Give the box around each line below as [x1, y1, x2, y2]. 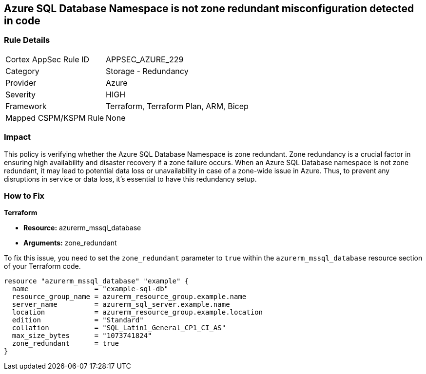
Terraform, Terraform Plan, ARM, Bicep [106, 101, 249, 111]
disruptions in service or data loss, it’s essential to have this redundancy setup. [4, 174, 257, 183]
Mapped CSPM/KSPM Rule [5, 112, 104, 123]
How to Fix [4, 190, 45, 201]
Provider [5, 77, 37, 88]
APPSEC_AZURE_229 [106, 54, 184, 64]
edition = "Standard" [12, 316, 144, 324]
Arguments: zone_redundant [23, 239, 117, 247]
